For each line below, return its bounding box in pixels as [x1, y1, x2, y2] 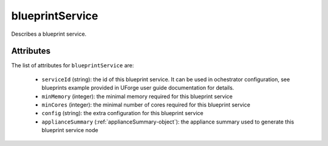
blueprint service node [41, 127, 98, 134]
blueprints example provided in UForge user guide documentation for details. [41, 84, 234, 91]
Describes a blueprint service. [11, 30, 87, 38]
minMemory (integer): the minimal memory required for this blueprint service [41, 93, 233, 100]
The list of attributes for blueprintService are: [11, 62, 134, 69]
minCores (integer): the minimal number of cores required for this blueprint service [41, 101, 250, 108]
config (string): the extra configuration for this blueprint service [41, 110, 203, 117]
